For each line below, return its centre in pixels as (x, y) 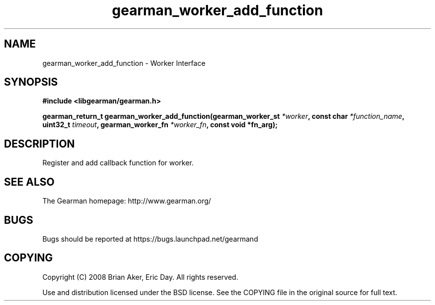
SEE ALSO (29, 182)
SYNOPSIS (31, 82)
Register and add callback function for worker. (118, 163)
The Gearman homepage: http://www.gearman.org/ (127, 201)
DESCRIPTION (39, 144)
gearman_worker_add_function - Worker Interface (124, 63)
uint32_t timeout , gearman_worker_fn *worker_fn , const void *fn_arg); (160, 125)
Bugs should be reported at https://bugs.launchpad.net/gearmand (150, 239)
